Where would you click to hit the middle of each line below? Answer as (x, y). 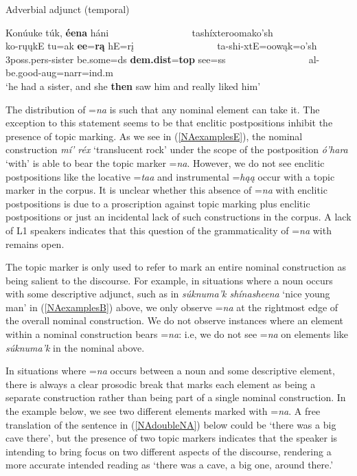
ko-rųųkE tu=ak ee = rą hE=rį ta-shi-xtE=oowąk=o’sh (161, 46)
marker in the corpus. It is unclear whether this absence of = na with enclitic (166, 190)
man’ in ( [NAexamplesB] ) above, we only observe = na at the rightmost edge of (172, 307)
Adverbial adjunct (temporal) (68, 9)
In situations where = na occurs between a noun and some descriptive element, (170, 371)
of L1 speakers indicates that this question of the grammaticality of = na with (169, 230)
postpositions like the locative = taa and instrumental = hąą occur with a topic (170, 176)
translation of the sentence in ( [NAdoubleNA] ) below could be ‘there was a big (171, 424)
